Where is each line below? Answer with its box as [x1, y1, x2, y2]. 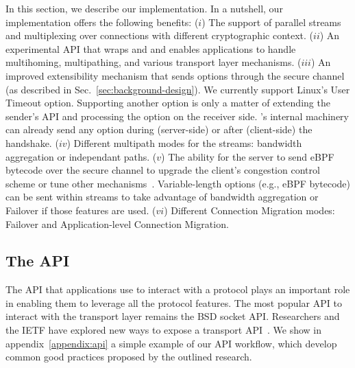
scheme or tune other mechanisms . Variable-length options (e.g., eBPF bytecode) [5, 176, 351, 190]
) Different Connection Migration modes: [164, 203, 335, 217]
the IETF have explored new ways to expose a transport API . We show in [5, 323, 322, 337]
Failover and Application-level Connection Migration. [5, 216, 229, 231]
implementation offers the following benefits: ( [5, 14, 199, 29]
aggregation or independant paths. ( [5, 149, 157, 163]
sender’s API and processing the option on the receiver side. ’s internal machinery [5, 108, 349, 123]
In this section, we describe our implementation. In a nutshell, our [5, 1, 283, 15]
